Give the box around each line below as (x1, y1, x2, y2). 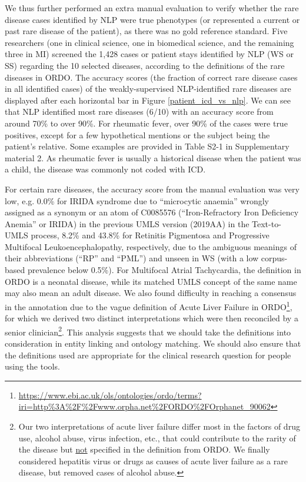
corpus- (261, 252, 288, 264)
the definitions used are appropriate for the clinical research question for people (5, 348, 291, 361)
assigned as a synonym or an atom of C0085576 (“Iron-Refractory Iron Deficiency (5, 206, 299, 218)
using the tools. (5, 360, 60, 373)
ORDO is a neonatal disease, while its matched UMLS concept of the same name (5, 275, 297, 287)
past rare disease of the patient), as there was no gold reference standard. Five (5, 25, 288, 37)
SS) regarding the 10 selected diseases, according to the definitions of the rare (5, 59, 285, 71)
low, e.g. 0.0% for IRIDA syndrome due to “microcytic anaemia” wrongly (5, 194, 269, 207)
